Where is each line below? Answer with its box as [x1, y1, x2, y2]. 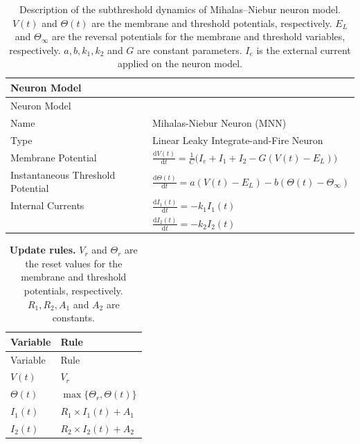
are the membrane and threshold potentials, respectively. [91, 15, 332, 30]
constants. [52, 310, 95, 325]
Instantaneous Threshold [10, 167, 116, 181]
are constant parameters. [137, 42, 242, 57]
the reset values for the [25, 256, 123, 270]
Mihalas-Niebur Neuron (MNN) [152, 115, 287, 130]
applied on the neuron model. [117, 56, 243, 71]
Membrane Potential [10, 150, 97, 164]
